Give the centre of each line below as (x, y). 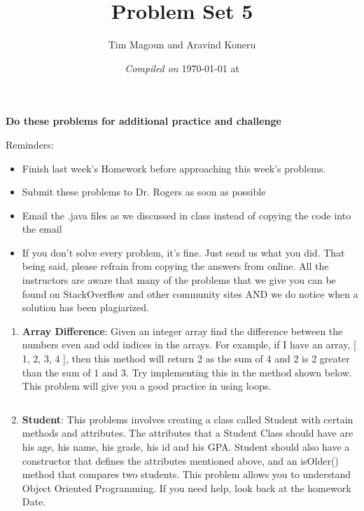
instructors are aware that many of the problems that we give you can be (179, 280)
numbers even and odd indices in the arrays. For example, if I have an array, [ (189, 345)
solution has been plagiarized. (85, 307)
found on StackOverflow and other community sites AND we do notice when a (190, 293)
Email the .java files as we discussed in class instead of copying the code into (187, 215)
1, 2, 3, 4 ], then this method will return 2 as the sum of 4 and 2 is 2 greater (186, 359)
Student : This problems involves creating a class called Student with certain (188, 419)
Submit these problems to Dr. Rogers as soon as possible (144, 192)
